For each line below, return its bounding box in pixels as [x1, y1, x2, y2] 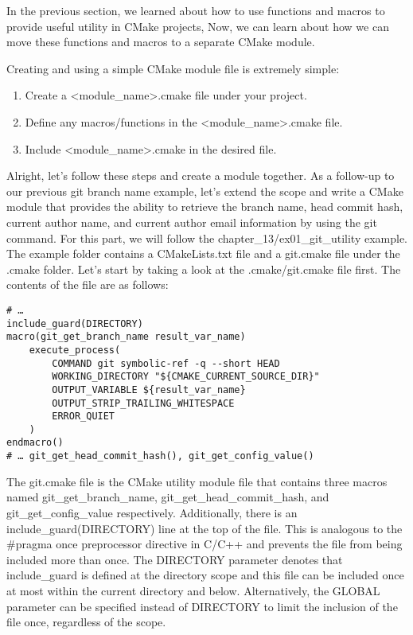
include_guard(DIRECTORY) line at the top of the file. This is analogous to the [6, 520, 403, 536]
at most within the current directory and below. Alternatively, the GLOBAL [6, 582, 380, 598]
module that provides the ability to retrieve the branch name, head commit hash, [6, 198, 403, 215]
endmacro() [6, 437, 64, 449]
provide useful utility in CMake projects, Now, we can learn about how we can [6, 18, 389, 34]
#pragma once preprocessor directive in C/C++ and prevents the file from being [6, 536, 403, 552]
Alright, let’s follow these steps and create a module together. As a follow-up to [6, 167, 395, 184]
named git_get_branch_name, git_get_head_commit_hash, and [6, 489, 329, 505]
